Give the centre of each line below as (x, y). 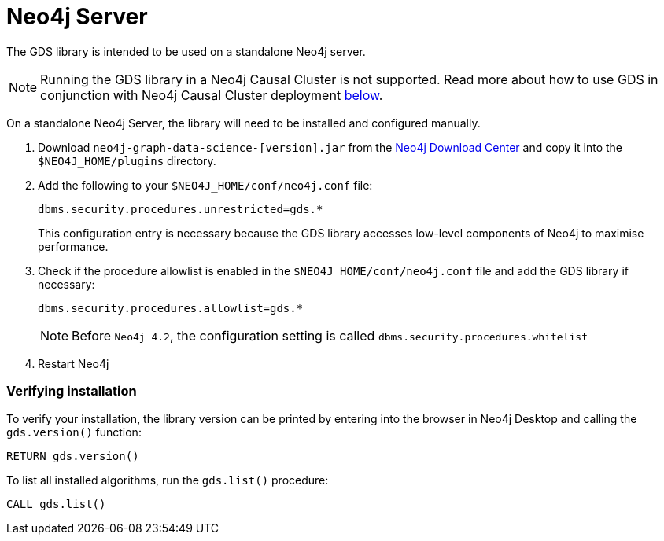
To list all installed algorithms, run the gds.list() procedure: (168, 480)
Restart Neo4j (74, 363)
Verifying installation (72, 391)
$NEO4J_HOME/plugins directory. (127, 160)
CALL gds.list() (56, 504)
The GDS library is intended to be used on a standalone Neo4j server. (186, 51)
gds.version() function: (74, 432)
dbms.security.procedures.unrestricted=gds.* (181, 209)
